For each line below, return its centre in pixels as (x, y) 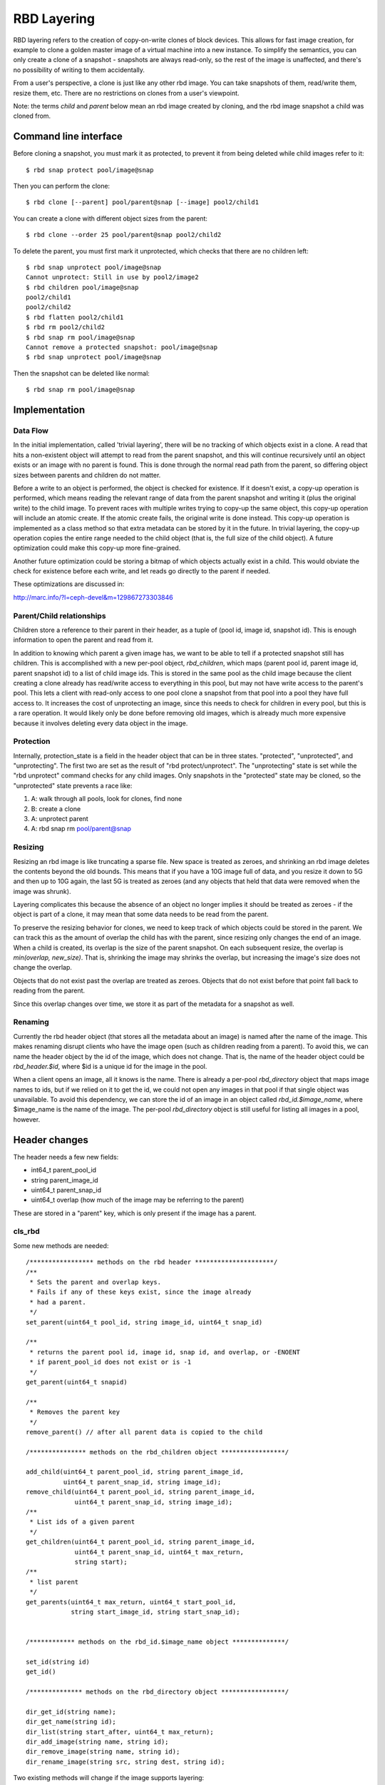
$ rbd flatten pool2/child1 (75, 317)
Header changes (51, 1140)
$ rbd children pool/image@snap (82, 287)
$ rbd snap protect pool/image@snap (90, 170)
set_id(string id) (58, 1661)
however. (27, 1119)
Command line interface (68, 137)
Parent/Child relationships (60, 615)
